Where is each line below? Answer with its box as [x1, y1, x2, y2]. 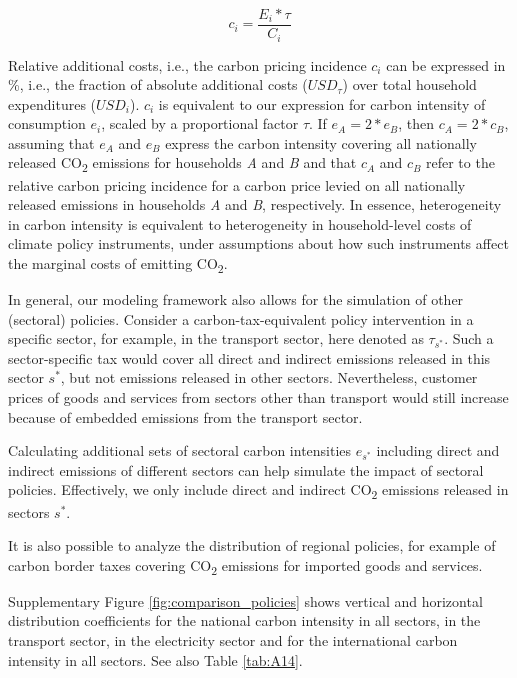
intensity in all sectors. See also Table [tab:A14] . [8, 649, 303, 670]
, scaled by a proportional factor [101, 113, 299, 134]
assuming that [8, 132, 95, 153]
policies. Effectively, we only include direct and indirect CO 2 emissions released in [8, 479, 509, 503]
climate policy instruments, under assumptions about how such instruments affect [8, 233, 509, 254]
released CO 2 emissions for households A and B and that [8, 152, 357, 176]
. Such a [444, 328, 494, 349]
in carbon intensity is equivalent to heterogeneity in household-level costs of [8, 213, 472, 234]
